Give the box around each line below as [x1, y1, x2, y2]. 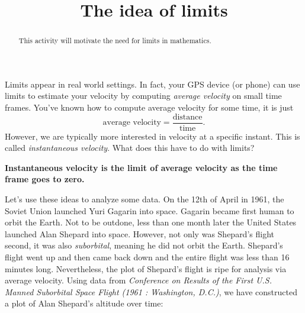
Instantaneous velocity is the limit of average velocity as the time [5, 161, 278, 173]
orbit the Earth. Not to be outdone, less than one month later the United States [5, 216, 297, 228]
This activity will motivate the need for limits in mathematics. [18, 36, 211, 46]
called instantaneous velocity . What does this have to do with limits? [5, 141, 255, 154]
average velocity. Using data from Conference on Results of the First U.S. [5, 274, 272, 286]
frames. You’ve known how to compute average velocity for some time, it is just [5, 101, 294, 114]
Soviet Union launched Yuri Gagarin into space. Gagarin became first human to [5, 204, 294, 217]
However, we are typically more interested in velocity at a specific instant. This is [5, 130, 300, 142]
